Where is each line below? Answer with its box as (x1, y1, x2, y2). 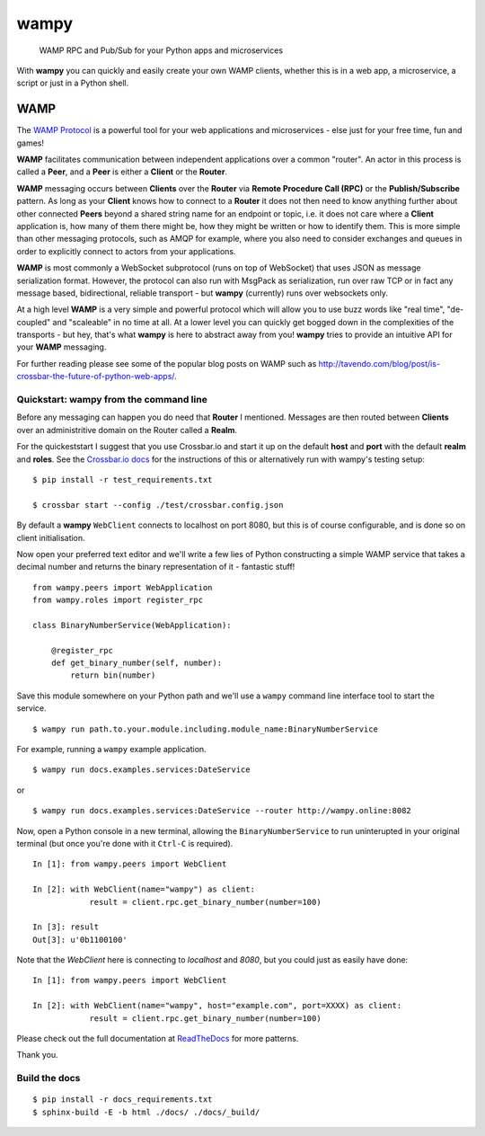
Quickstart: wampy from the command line (16, 394, 208, 406)
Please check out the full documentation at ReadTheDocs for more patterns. (16, 1034, 299, 1044)
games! (16, 138, 45, 148)
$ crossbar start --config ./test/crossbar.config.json (32, 500, 284, 510)
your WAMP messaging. (16, 342, 107, 352)
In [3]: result (32, 922, 100, 932)
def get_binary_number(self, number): (50, 658, 223, 669)
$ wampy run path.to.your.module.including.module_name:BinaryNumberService (32, 723, 379, 734)
